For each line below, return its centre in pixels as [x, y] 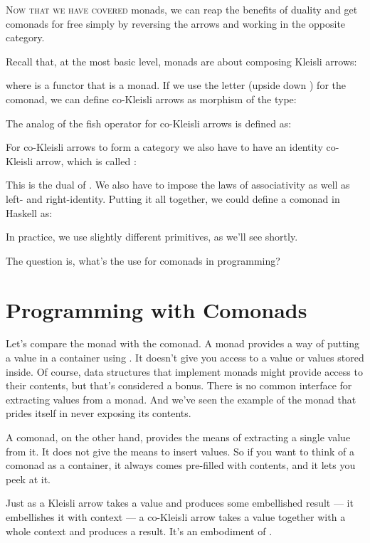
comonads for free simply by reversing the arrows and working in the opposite [176, 23]
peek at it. [28, 479]
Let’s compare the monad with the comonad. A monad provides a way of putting [183, 343]
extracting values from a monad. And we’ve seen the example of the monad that [181, 399]
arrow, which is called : [86, 160]
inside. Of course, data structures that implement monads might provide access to [184, 371]
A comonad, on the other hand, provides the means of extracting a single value [178, 437]
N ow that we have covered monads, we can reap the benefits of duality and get [182, 9]
